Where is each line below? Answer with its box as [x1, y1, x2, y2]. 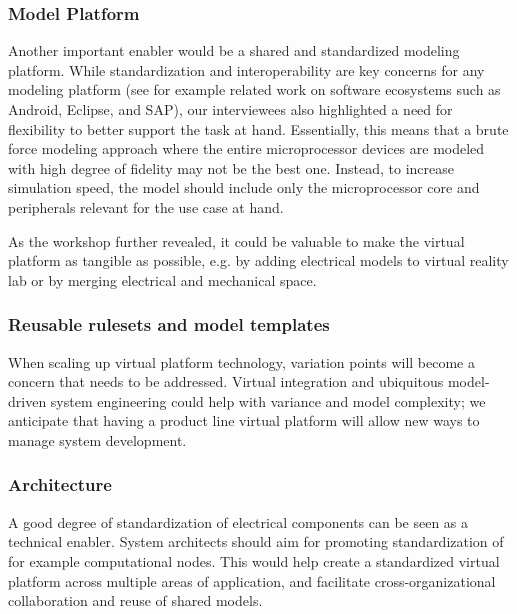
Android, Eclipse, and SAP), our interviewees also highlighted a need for [8, 99, 453, 119]
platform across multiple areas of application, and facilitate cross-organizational [8, 570, 496, 591]
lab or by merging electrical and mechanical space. [8, 269, 317, 290]
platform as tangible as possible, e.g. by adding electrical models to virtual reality [8, 250, 509, 271]
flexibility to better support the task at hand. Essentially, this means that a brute [8, 118, 509, 139]
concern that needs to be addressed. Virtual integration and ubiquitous [8, 371, 444, 392]
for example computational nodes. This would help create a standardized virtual [8, 550, 500, 571]
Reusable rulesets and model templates [8, 312, 330, 337]
